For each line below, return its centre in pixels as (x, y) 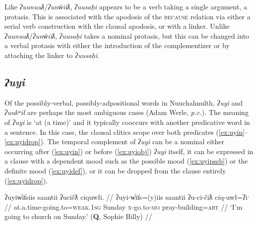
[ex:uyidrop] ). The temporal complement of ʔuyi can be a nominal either (114, 141)
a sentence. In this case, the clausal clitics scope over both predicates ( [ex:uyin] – (126, 132)
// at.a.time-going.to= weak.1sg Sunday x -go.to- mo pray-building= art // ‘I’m (124, 206)
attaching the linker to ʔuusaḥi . (52, 55)
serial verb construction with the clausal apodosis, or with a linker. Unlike (117, 26)
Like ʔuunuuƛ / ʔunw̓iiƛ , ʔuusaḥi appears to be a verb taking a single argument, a (126, 6)
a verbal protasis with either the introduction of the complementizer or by (117, 45)
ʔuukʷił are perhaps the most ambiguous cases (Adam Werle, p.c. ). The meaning (127, 112)
